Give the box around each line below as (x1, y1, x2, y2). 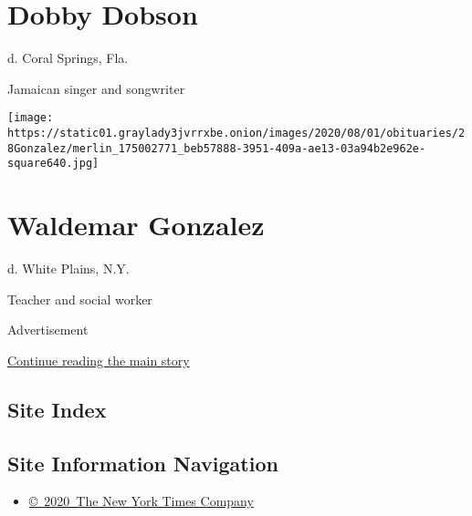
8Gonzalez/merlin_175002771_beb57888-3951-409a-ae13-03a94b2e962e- (7, 141, 426, 155)
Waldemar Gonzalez (7, 206, 265, 243)
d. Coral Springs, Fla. (7, 48, 129, 67)
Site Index (7, 395, 107, 423)
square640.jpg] (7, 157, 100, 170)
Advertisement (7, 320, 89, 339)
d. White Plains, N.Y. (7, 259, 130, 278)
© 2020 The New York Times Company (28, 491, 254, 511)
